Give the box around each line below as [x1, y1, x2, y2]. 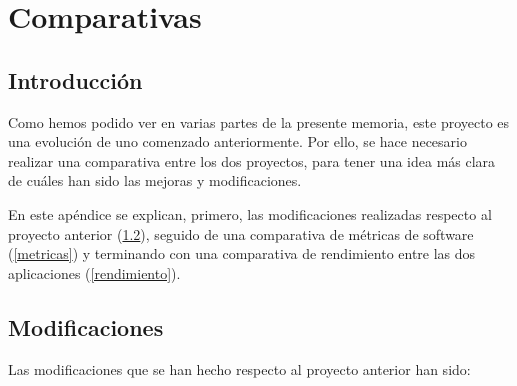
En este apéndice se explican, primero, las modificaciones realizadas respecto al [8, 203, 492, 224]
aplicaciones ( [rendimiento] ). [8, 262, 181, 283]
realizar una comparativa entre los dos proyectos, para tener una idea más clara [8, 150, 496, 171]
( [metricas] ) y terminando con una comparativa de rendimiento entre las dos [8, 243, 476, 264]
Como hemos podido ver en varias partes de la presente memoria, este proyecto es [8, 111, 510, 132]
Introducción [8, 64, 143, 95]
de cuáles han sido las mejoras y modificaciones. [8, 170, 302, 191]
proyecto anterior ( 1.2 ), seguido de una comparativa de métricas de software [8, 223, 474, 244]
